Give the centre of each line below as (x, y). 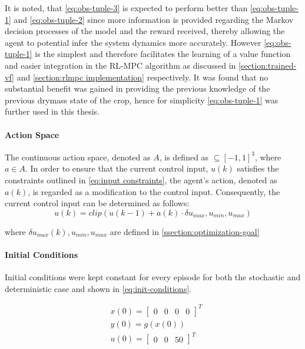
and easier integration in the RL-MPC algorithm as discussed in (120, 65)
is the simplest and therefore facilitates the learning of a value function (163, 54)
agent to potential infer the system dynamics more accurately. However (133, 42)
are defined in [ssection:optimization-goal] (185, 231)
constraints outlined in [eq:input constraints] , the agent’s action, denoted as (141, 179)
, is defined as (184, 157)
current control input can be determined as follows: (97, 203)
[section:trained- (267, 65)
